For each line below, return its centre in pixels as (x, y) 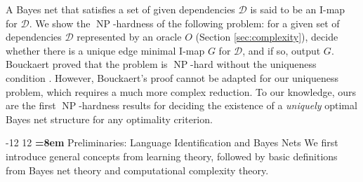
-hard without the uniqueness (253, 64)
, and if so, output (282, 50)
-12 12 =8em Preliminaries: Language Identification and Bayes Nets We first (172, 142)
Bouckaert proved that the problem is (87, 64)
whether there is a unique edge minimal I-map (105, 50)
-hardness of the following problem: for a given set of (226, 23)
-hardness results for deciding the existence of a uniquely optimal (218, 105)
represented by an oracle (129, 37)
